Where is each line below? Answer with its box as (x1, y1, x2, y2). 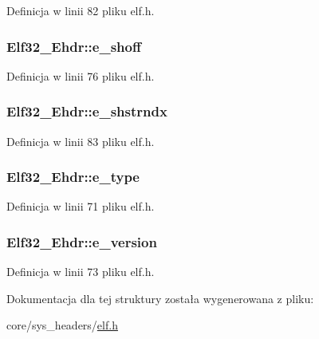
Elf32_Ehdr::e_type (6, 167, 140, 187)
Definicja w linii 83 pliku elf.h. (6, 132, 155, 149)
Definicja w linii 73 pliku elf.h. (6, 263, 155, 280)
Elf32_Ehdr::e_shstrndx (6, 101, 167, 121)
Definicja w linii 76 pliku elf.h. (6, 67, 155, 84)
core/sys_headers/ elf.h (6, 317, 118, 333)
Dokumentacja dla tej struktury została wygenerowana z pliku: (6, 290, 314, 306)
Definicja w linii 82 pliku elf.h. (6, 2, 155, 18)
